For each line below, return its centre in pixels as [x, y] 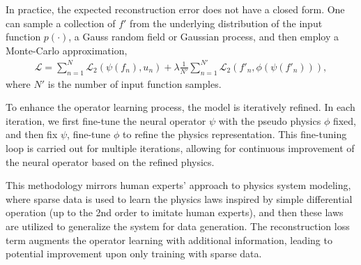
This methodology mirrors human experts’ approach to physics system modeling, [178, 185]
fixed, [344, 120]
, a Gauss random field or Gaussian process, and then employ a [203, 37]
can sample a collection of [61, 23]
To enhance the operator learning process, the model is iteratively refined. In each [180, 107]
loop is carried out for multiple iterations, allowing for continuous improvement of [180, 148]
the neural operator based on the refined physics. [110, 161]
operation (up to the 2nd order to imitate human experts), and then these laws [175, 212]
